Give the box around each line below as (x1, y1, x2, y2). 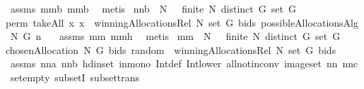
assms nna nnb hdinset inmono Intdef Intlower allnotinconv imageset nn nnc (10, 56, 358, 71)
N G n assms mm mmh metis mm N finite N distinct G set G (10, 29, 341, 43)
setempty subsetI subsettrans (10, 69, 140, 84)
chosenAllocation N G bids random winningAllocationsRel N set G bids (6, 42, 336, 57)
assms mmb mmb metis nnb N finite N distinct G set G (10, 1, 296, 15)
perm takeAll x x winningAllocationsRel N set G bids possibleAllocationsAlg (6, 15, 359, 29)
